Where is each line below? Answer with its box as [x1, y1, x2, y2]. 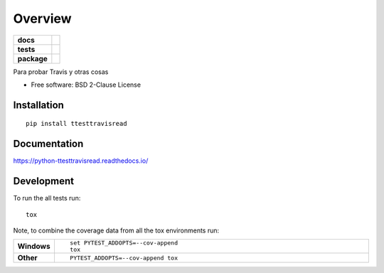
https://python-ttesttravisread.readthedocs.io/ [13, 156, 149, 165]
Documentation [13, 138, 84, 150]
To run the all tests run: [13, 194, 81, 203]
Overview [13, 11, 72, 26]
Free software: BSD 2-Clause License [31, 80, 142, 89]
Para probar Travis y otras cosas [13, 68, 109, 76]
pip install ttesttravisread [26, 119, 127, 128]
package [17, 53, 48, 63]
